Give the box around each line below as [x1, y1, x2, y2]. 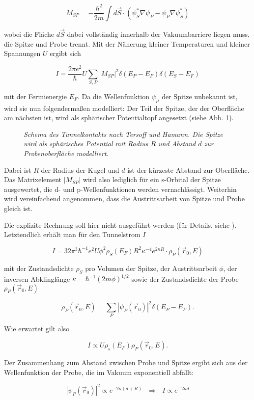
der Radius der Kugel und [41, 164, 119, 175]
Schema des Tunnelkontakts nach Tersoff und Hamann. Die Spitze [24, 129, 223, 139]
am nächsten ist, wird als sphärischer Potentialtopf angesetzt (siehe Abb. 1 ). [4, 112, 234, 123]
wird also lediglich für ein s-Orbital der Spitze [83, 174, 221, 185]
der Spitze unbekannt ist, [162, 91, 238, 101]
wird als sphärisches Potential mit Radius [24, 138, 148, 149]
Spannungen [4, 48, 41, 58]
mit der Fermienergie [4, 91, 67, 101]
